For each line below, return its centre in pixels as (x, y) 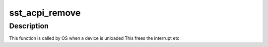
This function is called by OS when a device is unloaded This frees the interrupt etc (94, 38)
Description (29, 26)
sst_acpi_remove (45, 13)
